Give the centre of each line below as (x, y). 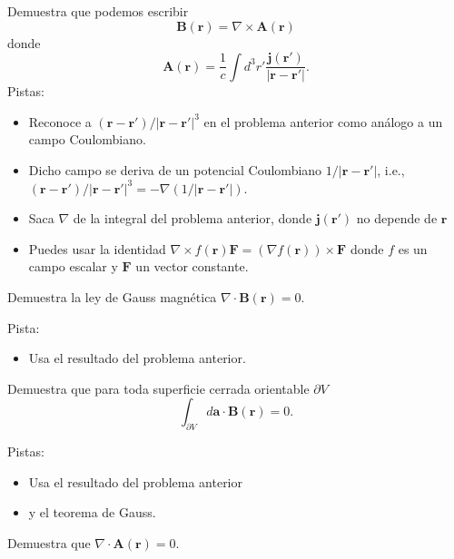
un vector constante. (192, 266)
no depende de (397, 218)
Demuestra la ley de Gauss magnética (112, 297)
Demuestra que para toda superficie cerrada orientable (158, 388)
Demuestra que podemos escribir (98, 11)
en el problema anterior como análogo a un (323, 121)
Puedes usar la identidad (97, 248)
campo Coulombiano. (87, 139)
